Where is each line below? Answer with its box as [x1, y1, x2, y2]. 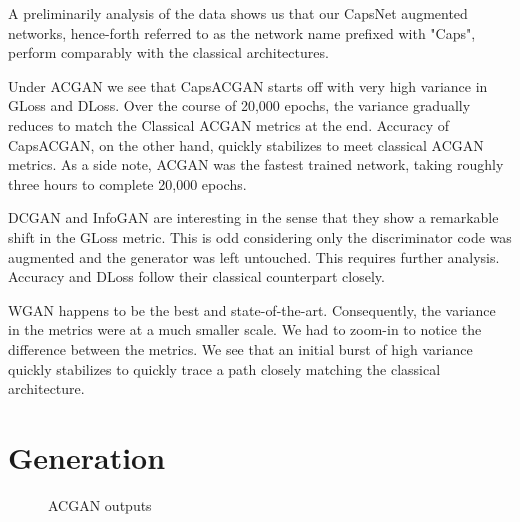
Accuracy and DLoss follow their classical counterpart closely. [8, 266, 385, 287]
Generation [8, 436, 166, 477]
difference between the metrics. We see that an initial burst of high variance [8, 338, 473, 359]
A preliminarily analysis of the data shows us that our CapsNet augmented [8, 3, 468, 23]
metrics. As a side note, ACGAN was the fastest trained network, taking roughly [8, 154, 504, 175]
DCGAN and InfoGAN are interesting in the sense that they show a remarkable [8, 207, 499, 228]
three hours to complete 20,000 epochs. [8, 173, 247, 194]
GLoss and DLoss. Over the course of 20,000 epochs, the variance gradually [8, 95, 471, 116]
